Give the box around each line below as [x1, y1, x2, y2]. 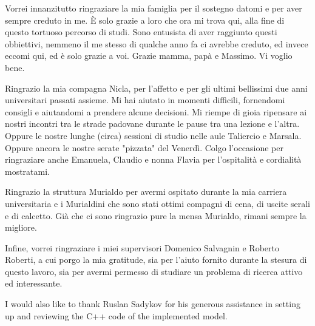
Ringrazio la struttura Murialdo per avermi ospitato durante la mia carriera [5, 185, 287, 198]
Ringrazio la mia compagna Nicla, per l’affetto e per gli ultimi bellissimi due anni [5, 81, 308, 94]
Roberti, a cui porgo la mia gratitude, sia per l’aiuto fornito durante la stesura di [5, 253, 307, 266]
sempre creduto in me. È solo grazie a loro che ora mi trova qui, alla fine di [5, 13, 285, 26]
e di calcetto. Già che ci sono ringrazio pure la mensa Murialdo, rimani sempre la [5, 209, 307, 222]
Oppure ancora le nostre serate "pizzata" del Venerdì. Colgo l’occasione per [5, 141, 283, 154]
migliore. [5, 221, 37, 234]
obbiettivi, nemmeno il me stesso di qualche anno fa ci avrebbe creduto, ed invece [5, 37, 308, 50]
